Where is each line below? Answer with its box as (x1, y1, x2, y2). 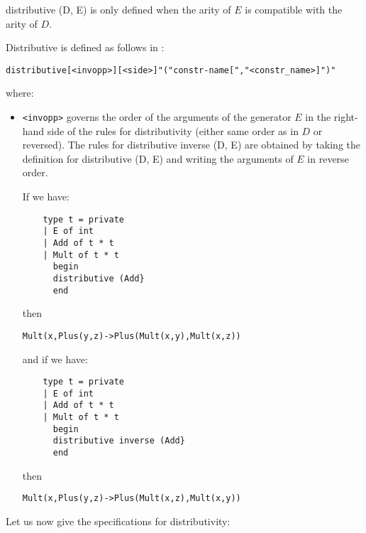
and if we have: (22, 351, 88, 366)
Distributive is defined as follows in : (6, 40, 165, 55)
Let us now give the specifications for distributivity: (6, 513, 231, 528)
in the (305, 109, 331, 124)
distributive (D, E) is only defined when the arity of (6, 2, 231, 16)
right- (333, 109, 358, 124)
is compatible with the (245, 2, 343, 16)
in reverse (307, 151, 349, 166)
